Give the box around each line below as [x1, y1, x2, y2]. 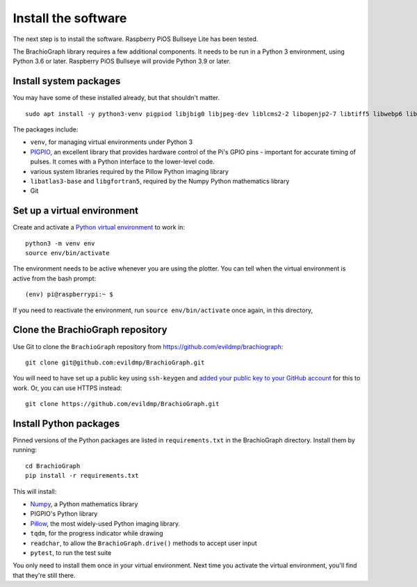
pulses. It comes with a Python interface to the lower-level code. [30, 157, 215, 166]
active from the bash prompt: [13, 274, 97, 282]
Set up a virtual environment [13, 205, 139, 217]
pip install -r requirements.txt [25, 472, 139, 480]
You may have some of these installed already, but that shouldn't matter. [13, 94, 220, 102]
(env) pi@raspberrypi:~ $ [25, 291, 114, 298]
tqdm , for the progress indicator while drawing [30, 529, 163, 538]
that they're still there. [13, 571, 76, 579]
